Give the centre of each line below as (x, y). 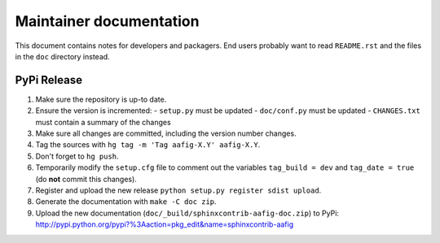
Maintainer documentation (107, 21)
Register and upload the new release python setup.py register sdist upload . (178, 190)
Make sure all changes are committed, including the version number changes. (166, 133)
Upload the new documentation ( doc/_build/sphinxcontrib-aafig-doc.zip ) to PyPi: (187, 213)
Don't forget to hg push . (77, 156)
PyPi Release (49, 80)
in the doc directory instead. (62, 56)
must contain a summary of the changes (103, 122)
